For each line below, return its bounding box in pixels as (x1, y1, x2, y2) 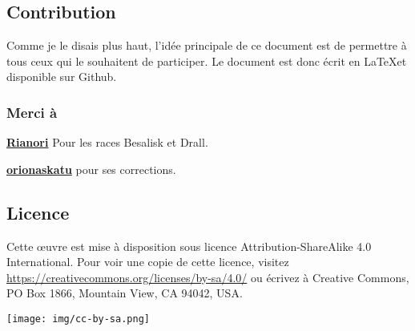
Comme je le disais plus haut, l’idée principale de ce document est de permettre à (6, 37, 407, 54)
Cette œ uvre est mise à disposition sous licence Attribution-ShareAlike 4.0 (6, 237, 372, 254)
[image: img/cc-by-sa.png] (6, 313, 150, 325)
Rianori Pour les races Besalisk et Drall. (6, 134, 208, 151)
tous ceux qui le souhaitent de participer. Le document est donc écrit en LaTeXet (6, 52, 407, 69)
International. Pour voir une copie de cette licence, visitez (6, 253, 289, 270)
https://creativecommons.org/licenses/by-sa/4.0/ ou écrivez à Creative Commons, (6, 268, 409, 285)
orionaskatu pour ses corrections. (6, 160, 176, 177)
